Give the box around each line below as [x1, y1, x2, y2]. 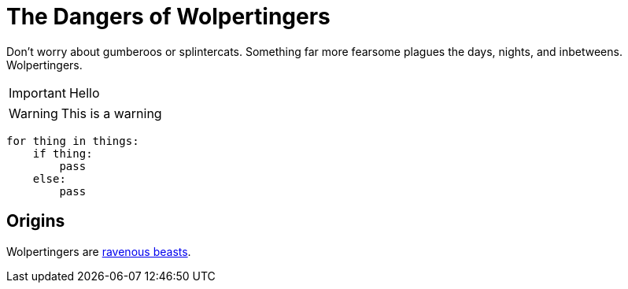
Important [9, 84, 66, 101]
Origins [6, 211, 65, 232]
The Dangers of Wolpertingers [6, 3, 331, 30]
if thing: [32, 146, 93, 160]
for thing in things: [6, 134, 139, 147]
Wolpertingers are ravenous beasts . [6, 244, 191, 258]
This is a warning [61, 105, 162, 121]
